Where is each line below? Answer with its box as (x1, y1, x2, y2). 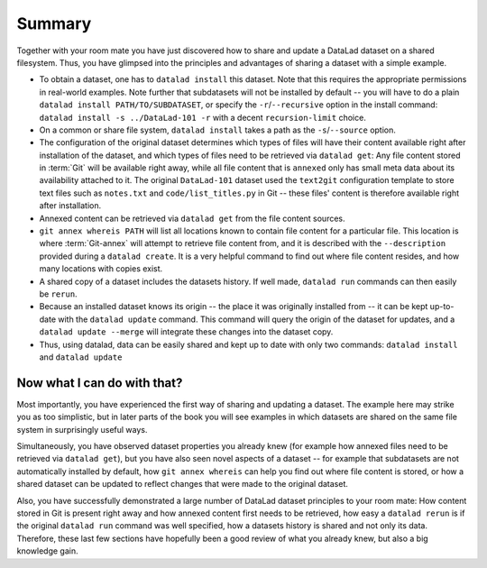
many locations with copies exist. (39, 263, 163, 274)
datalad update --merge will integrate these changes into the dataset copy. (39, 326, 334, 337)
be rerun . (39, 289, 78, 299)
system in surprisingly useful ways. (16, 424, 148, 435)
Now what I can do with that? (16, 375, 183, 390)
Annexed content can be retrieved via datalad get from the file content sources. (39, 213, 346, 224)
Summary (16, 14, 92, 33)
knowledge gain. (16, 545, 78, 556)
